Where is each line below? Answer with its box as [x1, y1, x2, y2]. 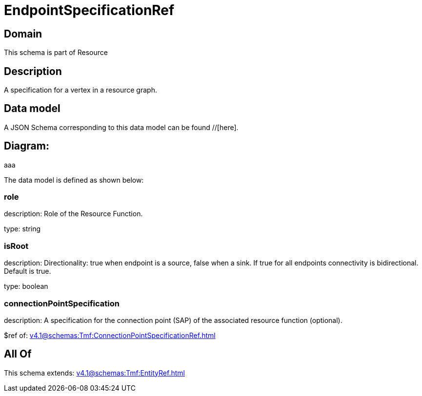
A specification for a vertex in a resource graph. [4, 86, 157, 94]
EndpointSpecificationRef [4, 2, 175, 19]
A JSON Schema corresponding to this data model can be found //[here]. [4, 123, 239, 132]
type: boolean [4, 282, 48, 291]
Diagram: [4, 140, 49, 152]
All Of [4, 348, 32, 360]
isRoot [4, 241, 29, 251]
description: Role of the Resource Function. [4, 209, 143, 218]
